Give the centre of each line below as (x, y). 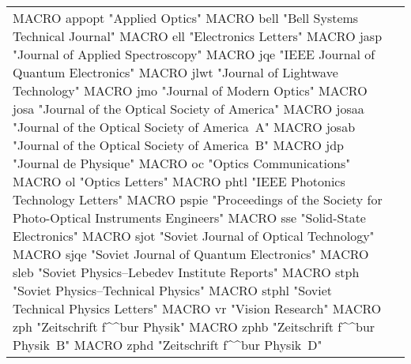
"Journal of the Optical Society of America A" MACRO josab (184, 127)
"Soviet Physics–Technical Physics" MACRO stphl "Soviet (172, 290)
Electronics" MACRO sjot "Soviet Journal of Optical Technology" (194, 236)
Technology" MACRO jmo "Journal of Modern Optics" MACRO (190, 90)
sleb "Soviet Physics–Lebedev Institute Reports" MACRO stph (186, 272)
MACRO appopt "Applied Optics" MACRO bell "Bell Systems (186, 18)
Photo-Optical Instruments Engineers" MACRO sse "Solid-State (189, 218)
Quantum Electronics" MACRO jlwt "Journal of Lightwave (175, 72)
